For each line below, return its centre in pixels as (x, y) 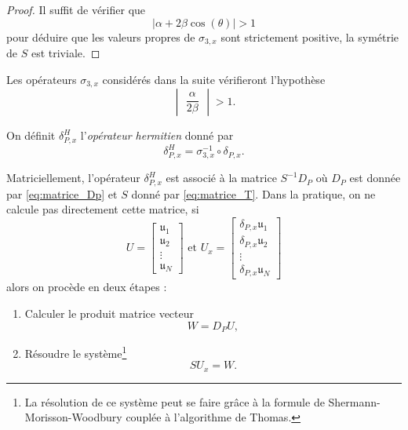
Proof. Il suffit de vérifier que (76, 9)
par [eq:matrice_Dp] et (62, 193)
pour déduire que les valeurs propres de (101, 36)
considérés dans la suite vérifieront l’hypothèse (214, 79)
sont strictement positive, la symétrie (310, 36)
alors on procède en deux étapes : (87, 287)
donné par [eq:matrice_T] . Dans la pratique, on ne (253, 193)
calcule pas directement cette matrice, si (103, 209)
